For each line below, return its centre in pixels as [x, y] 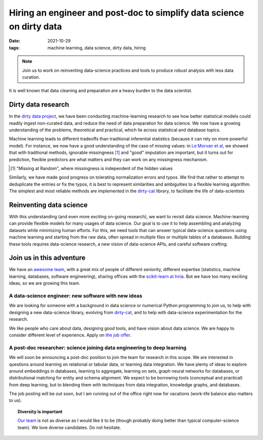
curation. [31, 77]
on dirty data [36, 26]
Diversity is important [40, 411]
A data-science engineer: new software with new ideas [76, 296]
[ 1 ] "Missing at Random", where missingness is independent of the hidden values [92, 168]
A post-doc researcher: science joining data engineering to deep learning [98, 348]
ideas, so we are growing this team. [45, 283]
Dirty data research [39, 105]
